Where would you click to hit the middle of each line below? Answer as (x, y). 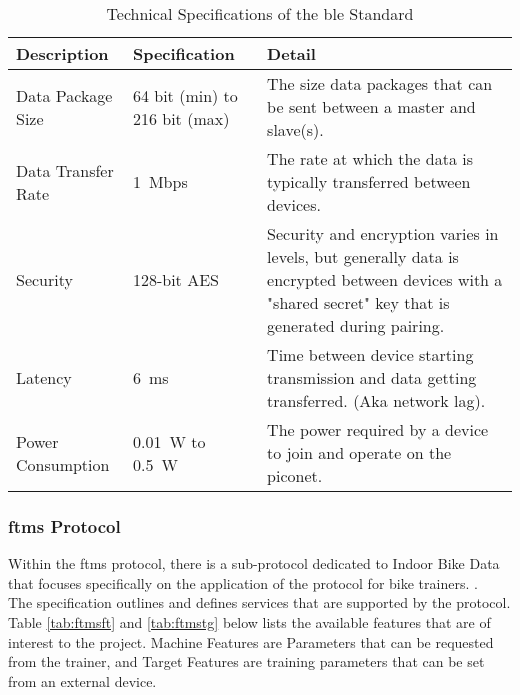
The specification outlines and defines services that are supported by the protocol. (259, 602)
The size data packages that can (380, 83)
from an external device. (82, 680)
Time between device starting (370, 354)
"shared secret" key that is (358, 302)
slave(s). (295, 129)
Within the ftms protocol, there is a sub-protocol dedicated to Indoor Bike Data (254, 563)
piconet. (295, 475)
